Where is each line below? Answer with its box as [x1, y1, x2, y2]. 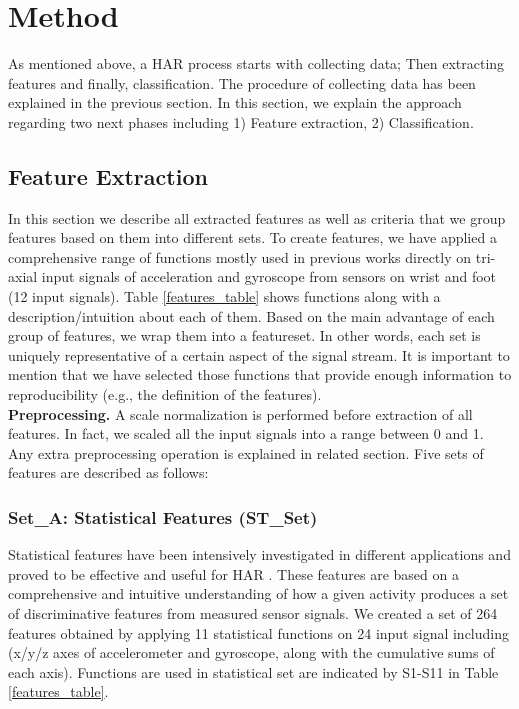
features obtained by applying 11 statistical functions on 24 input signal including [8, 622, 510, 643]
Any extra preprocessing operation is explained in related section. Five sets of [8, 442, 484, 463]
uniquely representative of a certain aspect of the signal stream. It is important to [8, 344, 510, 365]
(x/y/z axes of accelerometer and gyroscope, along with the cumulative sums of [8, 642, 495, 663]
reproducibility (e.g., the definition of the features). [8, 384, 322, 405]
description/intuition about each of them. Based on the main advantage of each [8, 305, 495, 326]
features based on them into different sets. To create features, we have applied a [8, 227, 497, 248]
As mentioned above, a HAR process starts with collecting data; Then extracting [8, 53, 505, 74]
